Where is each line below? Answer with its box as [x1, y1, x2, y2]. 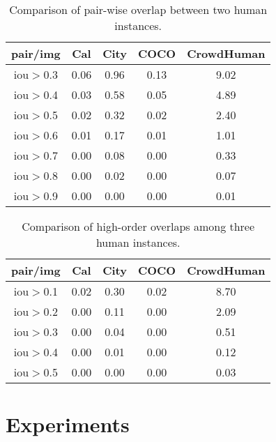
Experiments [6, 410, 130, 439]
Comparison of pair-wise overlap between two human [9, 1, 268, 17]
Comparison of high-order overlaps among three [22, 218, 255, 234]
